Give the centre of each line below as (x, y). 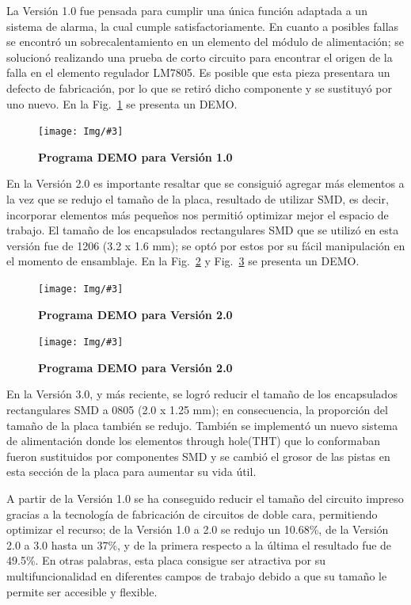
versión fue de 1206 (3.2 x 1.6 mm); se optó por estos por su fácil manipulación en (206, 245)
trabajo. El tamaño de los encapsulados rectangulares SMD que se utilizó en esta (203, 230)
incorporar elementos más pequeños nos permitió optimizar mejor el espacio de (198, 214)
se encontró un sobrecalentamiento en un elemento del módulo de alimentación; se (205, 42)
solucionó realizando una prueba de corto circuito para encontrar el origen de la (200, 57)
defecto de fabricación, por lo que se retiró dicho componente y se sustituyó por (199, 88)
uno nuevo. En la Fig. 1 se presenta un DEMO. (122, 103)
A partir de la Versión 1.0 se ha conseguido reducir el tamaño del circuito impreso (205, 498)
